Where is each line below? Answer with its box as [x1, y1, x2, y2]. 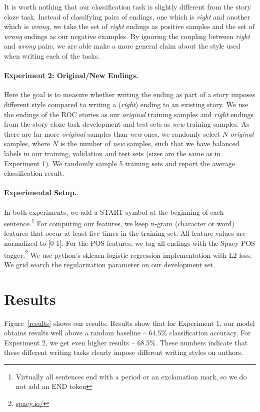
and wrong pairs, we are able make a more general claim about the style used [4, 41, 240, 51]
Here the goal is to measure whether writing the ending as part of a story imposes [4, 89, 255, 100]
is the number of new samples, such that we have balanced [60, 138, 239, 149]
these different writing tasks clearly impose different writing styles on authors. [4, 347, 243, 357]
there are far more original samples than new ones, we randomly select [4, 128, 220, 139]
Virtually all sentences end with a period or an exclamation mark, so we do [15, 371, 247, 381]
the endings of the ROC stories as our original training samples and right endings [4, 109, 254, 119]
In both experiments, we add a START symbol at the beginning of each [4, 206, 224, 217]
